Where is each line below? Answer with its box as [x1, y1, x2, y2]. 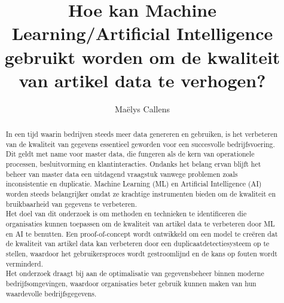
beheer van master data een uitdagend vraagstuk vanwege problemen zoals [5, 169, 238, 179]
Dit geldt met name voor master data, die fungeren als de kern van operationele [5, 149, 255, 159]
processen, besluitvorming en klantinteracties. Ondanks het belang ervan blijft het [5, 159, 261, 169]
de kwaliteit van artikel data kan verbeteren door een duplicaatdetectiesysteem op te [5, 238, 270, 249]
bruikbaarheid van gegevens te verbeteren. [5, 198, 137, 209]
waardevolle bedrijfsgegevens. [5, 288, 97, 298]
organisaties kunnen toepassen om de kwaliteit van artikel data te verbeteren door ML [5, 218, 275, 228]
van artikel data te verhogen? [19, 68, 266, 92]
